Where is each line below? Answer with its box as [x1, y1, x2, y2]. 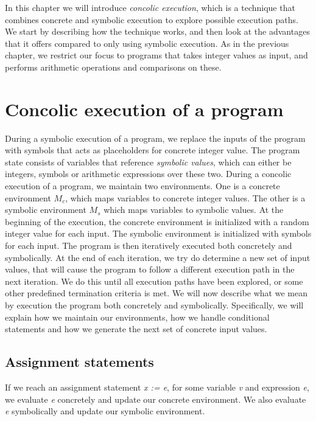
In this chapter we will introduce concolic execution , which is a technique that [5, 1, 295, 13]
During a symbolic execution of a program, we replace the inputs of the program [5, 131, 306, 144]
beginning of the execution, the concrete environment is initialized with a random [5, 215, 309, 228]
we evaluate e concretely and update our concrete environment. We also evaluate [5, 392, 306, 405]
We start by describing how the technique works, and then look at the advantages [5, 25, 310, 38]
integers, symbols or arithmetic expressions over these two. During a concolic [5, 167, 292, 180]
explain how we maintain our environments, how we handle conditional [5, 310, 270, 323]
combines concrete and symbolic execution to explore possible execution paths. [5, 13, 298, 26]
